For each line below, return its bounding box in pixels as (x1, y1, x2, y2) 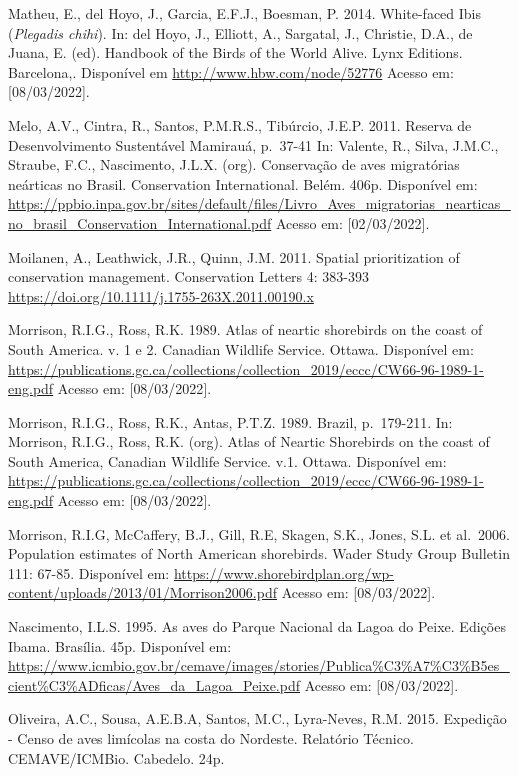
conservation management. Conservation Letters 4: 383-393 (8, 266, 370, 287)
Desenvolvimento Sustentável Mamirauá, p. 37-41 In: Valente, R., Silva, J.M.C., (8, 134, 499, 155)
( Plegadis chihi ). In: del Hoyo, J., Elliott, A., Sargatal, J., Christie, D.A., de (8, 22, 473, 43)
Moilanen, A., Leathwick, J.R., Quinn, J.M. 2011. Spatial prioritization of (8, 246, 460, 267)
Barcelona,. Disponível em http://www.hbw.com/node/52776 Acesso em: (8, 61, 454, 82)
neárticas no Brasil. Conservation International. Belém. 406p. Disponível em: (8, 173, 478, 194)
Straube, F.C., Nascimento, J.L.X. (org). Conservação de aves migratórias (8, 154, 460, 175)
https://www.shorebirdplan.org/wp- (173, 562, 394, 583)
